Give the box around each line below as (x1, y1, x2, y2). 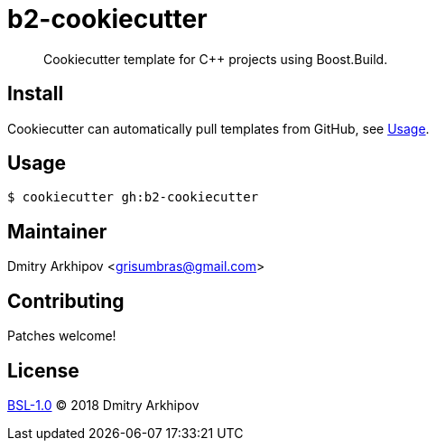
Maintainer (7, 219, 107, 243)
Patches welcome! (7, 328, 116, 344)
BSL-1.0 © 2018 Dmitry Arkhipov (7, 397, 199, 413)
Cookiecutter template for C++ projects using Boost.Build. (43, 51, 388, 67)
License (7, 359, 79, 382)
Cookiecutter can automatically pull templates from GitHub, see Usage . (7, 120, 430, 136)
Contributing (7, 289, 125, 313)
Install (7, 82, 64, 106)
